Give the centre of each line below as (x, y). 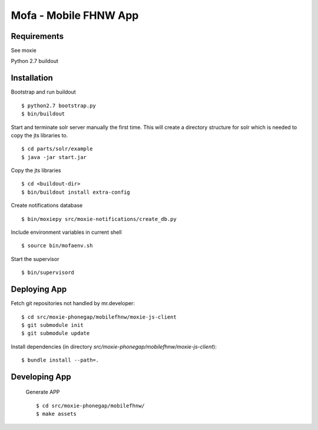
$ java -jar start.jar (54, 157)
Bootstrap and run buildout (43, 92)
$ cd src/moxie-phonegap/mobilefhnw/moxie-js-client (99, 317)
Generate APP (43, 392)
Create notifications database (47, 206)
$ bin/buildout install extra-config (76, 192)
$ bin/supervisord (48, 273)
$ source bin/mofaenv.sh (57, 246)
